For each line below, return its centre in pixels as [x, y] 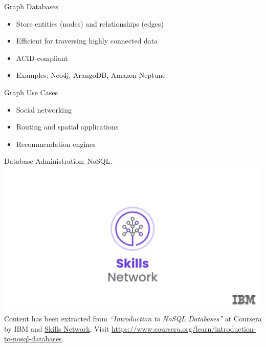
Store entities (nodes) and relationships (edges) [90, 23]
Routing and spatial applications [67, 127]
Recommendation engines [56, 144]
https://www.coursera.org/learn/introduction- [184, 328]
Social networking [44, 109]
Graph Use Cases [31, 92]
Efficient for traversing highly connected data [87, 41]
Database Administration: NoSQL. [58, 161]
